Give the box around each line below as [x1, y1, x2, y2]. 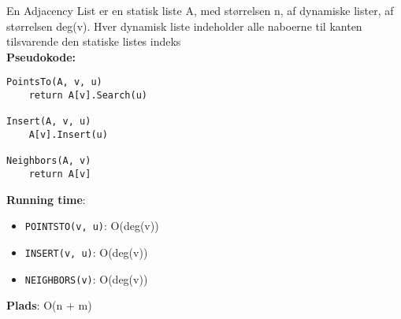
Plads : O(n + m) [6, 297, 92, 313]
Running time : [6, 191, 86, 207]
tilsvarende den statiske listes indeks [6, 33, 181, 50]
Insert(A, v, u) [6, 116, 91, 128]
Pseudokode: [6, 48, 76, 65]
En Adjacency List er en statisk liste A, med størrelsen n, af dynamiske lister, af [6, 2, 394, 18]
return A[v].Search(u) [28, 90, 147, 102]
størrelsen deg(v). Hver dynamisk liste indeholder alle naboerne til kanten [6, 17, 362, 34]
